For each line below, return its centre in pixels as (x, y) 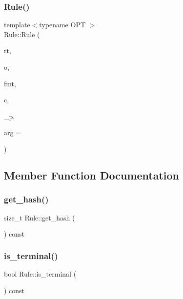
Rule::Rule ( (22, 34)
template (17, 25)
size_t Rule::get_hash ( (40, 217)
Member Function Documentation (92, 175)
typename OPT (62, 25)
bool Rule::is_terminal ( (40, 273)
